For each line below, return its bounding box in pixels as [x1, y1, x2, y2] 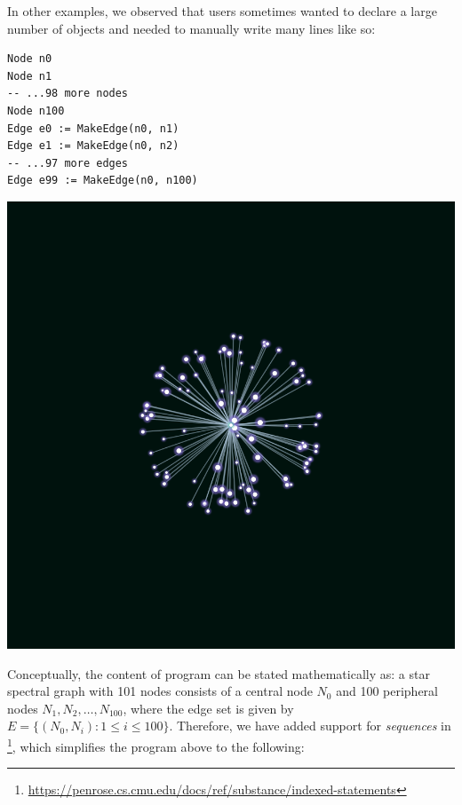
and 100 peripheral [336, 682, 438, 700]
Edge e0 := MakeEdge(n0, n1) [7, 122, 179, 135]
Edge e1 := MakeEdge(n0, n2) [7, 139, 179, 153]
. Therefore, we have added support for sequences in [169, 716, 451, 735]
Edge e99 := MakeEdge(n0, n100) [7, 174, 198, 187]
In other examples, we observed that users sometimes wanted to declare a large [7, 2, 437, 20]
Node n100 [7, 104, 65, 117]
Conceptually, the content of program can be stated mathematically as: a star [7, 664, 430, 683]
